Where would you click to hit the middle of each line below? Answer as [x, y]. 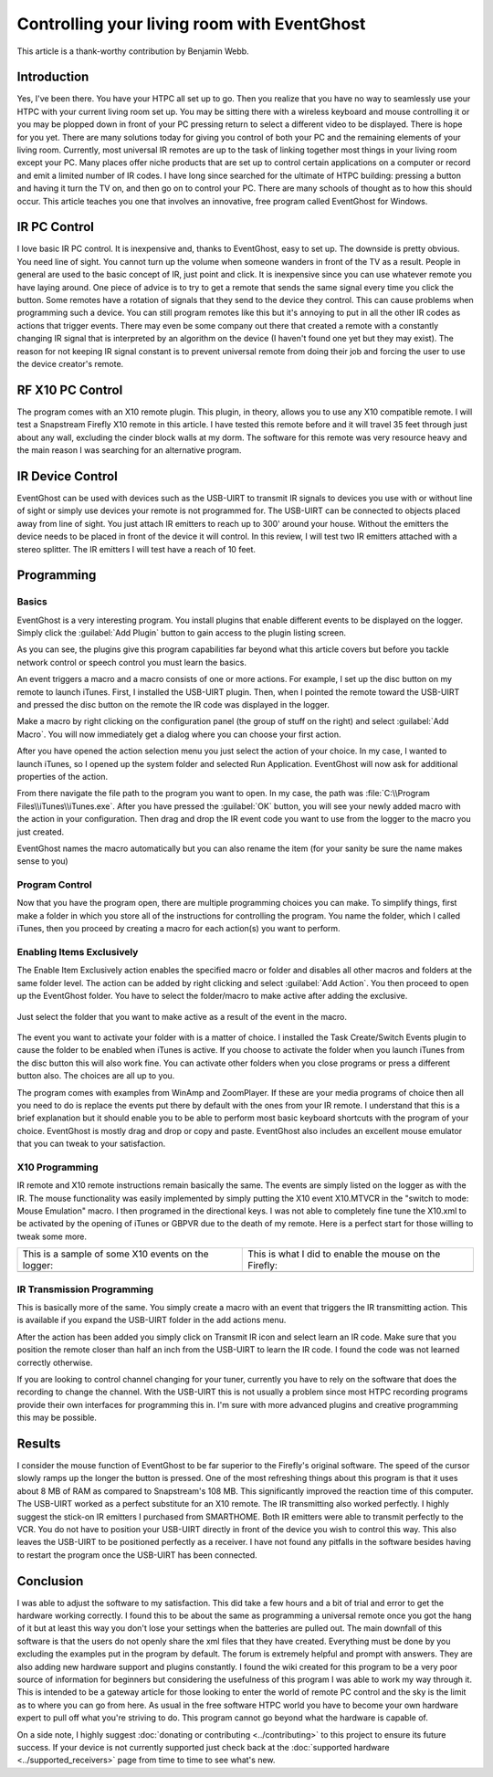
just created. [40, 832]
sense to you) [42, 861]
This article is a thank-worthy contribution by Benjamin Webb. [133, 51]
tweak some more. [52, 1236]
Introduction [53, 77]
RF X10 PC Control [70, 389]
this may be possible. [57, 1418]
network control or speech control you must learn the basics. [131, 662]
